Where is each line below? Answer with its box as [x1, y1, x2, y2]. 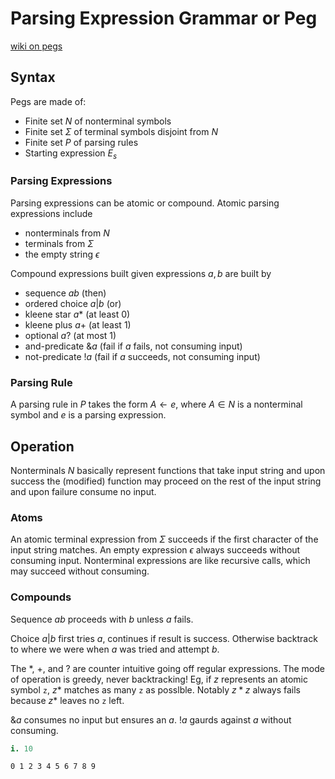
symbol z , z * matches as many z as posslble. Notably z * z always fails [10, 683, 302, 696]
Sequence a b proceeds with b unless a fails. [10, 613, 194, 625]
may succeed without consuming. [10, 565, 150, 577]
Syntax [10, 69, 56, 86]
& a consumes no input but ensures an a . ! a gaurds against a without [10, 713, 292, 726]
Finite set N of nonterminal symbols [24, 115, 172, 127]
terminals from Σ [24, 237, 94, 249]
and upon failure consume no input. [10, 485, 157, 497]
